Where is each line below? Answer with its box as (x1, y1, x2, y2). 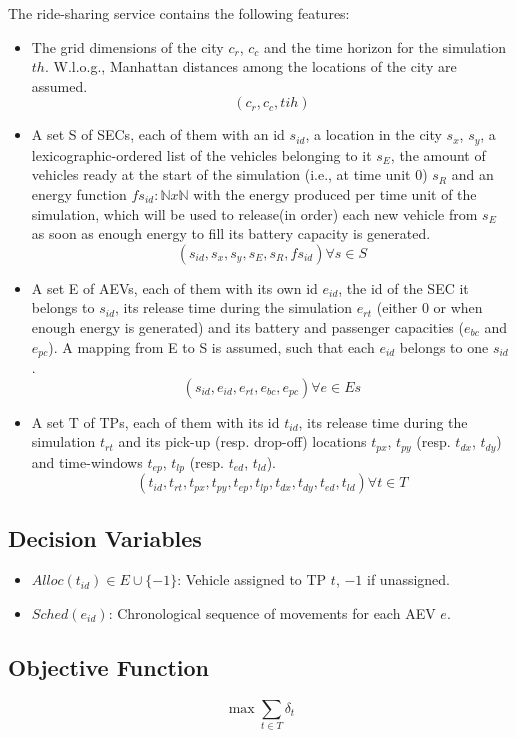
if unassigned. (367, 569, 451, 590)
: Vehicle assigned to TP (177, 569, 327, 590)
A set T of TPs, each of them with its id (31, 411, 280, 432)
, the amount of (390, 144, 486, 165)
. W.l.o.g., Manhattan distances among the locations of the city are (44, 56, 457, 77)
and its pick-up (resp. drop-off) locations (118, 431, 367, 452)
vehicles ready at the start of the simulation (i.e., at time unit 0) (31, 164, 428, 185)
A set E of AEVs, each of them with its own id (31, 277, 318, 298)
